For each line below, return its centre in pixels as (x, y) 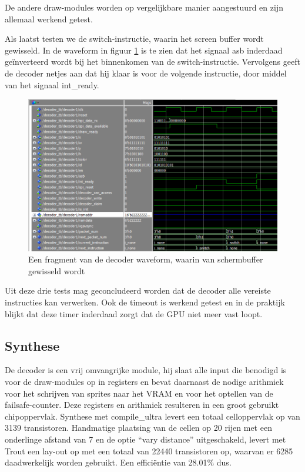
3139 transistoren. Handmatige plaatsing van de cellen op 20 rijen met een (138, 428)
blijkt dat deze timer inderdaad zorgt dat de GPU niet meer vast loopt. (134, 313)
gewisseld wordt (57, 270)
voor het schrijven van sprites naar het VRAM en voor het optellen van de (139, 393)
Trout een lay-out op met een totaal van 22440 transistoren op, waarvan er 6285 (149, 451)
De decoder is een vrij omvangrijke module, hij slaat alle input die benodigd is (146, 370)
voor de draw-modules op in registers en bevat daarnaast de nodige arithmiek (144, 382)
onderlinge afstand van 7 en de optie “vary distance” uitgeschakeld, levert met (145, 439)
